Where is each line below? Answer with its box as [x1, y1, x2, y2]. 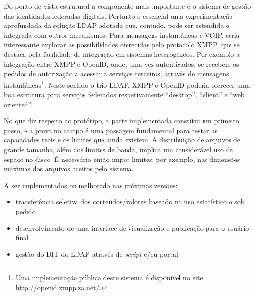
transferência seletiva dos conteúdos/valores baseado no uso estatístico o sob [15, 196, 245, 207]
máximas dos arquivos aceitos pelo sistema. [4, 163, 134, 174]
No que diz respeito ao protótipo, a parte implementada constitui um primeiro [4, 115, 239, 126]
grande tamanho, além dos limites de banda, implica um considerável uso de [4, 144, 233, 154]
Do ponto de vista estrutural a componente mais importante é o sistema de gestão [4, 1, 251, 11]
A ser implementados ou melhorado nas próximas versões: [4, 180, 178, 190]
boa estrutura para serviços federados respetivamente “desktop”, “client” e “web [4, 89, 245, 99]
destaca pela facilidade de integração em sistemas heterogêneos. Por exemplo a [4, 49, 240, 59]
